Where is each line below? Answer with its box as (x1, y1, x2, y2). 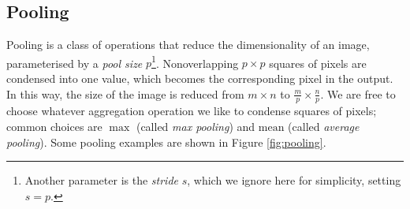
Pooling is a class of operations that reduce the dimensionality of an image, (6, 36, 370, 53)
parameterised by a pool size (6, 54, 143, 71)
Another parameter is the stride (24, 172, 179, 188)
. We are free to (320, 85, 396, 102)
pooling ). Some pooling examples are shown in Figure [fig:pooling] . (6, 133, 326, 150)
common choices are (6, 118, 102, 135)
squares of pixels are (269, 54, 367, 71)
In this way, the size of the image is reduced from (6, 85, 244, 102)
